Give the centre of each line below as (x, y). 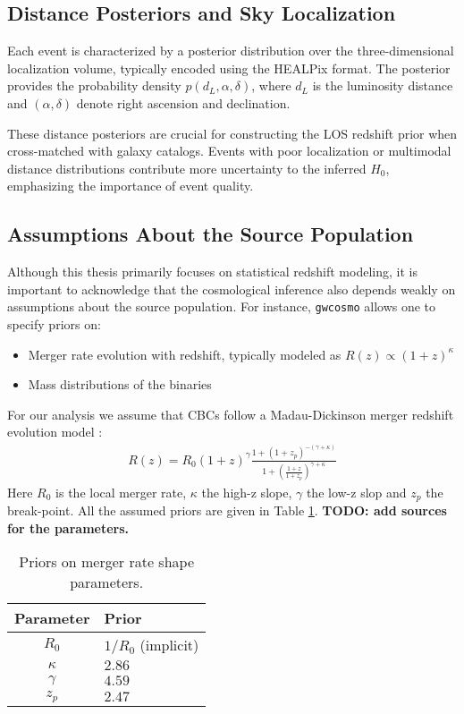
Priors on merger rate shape (106, 562)
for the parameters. (68, 527)
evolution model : (55, 432)
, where (271, 85)
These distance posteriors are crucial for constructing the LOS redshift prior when (232, 133)
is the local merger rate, (121, 492)
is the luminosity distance (383, 85)
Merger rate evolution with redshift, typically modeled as (185, 354)
